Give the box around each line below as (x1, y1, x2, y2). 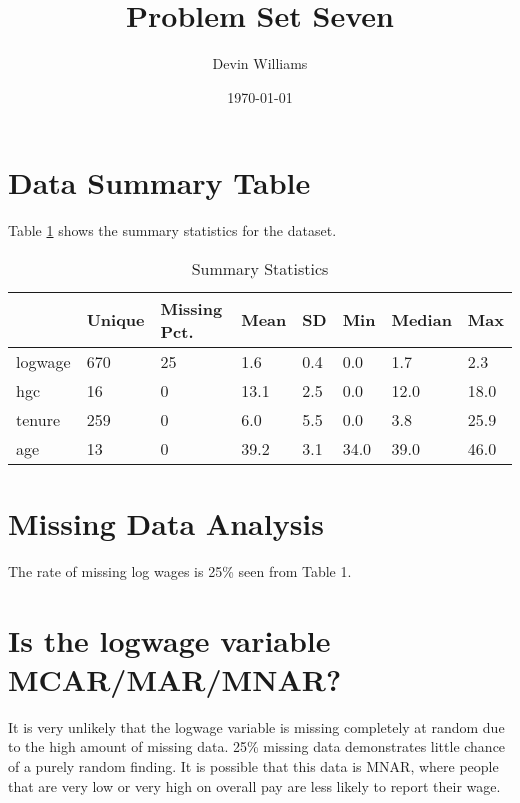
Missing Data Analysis (8, 503, 324, 544)
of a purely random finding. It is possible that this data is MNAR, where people (8, 756, 499, 777)
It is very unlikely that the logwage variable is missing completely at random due (8, 716, 505, 737)
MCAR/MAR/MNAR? (8, 658, 342, 699)
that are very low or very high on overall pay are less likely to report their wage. (8, 775, 501, 796)
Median (391, 308, 452, 332)
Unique (86, 308, 145, 332)
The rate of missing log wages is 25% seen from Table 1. (8, 560, 352, 581)
